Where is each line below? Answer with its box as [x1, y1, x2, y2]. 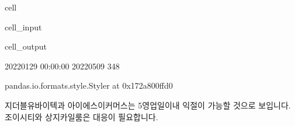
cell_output [5, 40, 47, 52]
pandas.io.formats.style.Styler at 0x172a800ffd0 [5, 79, 173, 92]
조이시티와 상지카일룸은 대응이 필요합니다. [5, 110, 158, 123]
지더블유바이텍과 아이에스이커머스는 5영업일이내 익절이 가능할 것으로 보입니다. [5, 99, 291, 111]
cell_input [5, 20, 42, 33]
